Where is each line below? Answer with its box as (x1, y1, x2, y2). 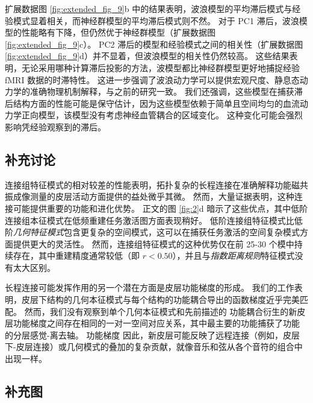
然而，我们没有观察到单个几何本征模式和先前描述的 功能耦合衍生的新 (24, 305, 297, 317)
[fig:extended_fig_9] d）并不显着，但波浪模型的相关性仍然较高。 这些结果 (5, 49, 290, 62)
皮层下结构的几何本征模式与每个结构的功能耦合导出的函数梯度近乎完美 (21, 293, 300, 306)
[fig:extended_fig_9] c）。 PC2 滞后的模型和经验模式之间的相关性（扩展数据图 (5, 37, 303, 50)
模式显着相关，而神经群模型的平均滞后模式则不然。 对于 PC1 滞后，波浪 (13, 14, 299, 27)
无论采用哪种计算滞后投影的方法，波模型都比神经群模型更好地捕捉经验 (21, 61, 300, 74)
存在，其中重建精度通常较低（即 (13, 249, 140, 262)
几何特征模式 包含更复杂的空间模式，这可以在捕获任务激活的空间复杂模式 (13, 226, 300, 238)
